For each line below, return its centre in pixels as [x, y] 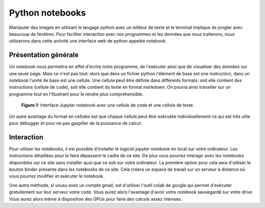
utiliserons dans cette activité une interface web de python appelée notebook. [88, 41]
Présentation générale [44, 55]
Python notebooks [47, 13]
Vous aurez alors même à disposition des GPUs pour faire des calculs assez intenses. [96, 199]
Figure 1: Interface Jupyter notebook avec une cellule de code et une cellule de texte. [108, 105]
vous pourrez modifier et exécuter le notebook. [57, 176]
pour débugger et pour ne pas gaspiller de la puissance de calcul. [76, 123]
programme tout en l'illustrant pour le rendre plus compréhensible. [76, 94]
